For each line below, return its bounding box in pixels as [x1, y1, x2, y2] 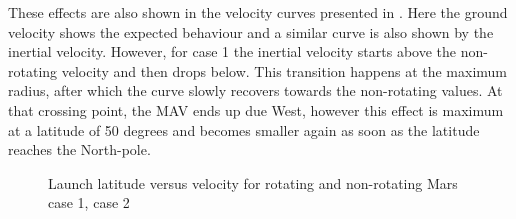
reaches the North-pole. [8, 139, 151, 160]
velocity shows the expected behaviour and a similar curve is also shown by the [8, 21, 494, 42]
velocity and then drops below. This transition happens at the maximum [61, 60, 508, 81]
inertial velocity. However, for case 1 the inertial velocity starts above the [8, 41, 456, 62]
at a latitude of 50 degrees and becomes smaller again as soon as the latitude [8, 119, 480, 140]
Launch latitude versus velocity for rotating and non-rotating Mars [48, 172, 458, 193]
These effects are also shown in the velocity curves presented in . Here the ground [8, 2, 508, 22]
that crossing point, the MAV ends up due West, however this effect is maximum [8, 99, 504, 120]
